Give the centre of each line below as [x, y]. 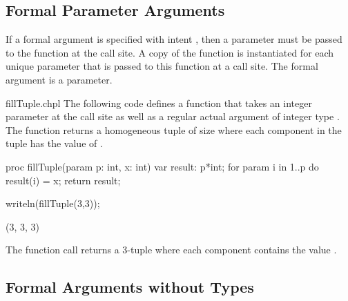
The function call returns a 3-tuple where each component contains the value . [171, 250]
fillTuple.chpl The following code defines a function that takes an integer [159, 103]
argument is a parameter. [59, 79]
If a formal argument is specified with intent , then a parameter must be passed [174, 39]
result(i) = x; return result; [63, 180]
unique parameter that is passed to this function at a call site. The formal [162, 66]
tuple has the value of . [54, 143]
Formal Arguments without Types [130, 287]
